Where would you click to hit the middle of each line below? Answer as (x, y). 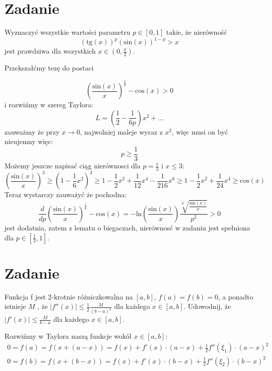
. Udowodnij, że (207, 306)
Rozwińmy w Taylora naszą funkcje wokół (68, 335)
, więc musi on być (200, 131)
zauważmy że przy (32, 131)
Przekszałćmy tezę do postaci (49, 68)
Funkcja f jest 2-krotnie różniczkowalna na (69, 296)
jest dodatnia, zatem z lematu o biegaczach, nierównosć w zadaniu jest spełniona (128, 227)
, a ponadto (236, 296)
